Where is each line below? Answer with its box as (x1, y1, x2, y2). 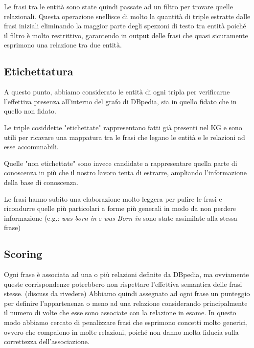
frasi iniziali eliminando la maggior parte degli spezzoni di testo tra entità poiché (4, 21, 246, 31)
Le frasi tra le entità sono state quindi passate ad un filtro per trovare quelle (4, 1, 233, 11)
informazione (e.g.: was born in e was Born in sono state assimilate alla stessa (4, 212, 237, 223)
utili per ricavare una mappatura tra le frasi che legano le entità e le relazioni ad (4, 132, 245, 142)
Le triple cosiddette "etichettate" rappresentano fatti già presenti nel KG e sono (4, 122, 242, 132)
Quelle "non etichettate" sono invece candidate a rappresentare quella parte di (4, 158, 237, 168)
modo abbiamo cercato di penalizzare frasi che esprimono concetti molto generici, (4, 317, 248, 327)
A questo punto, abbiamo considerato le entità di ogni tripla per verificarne (4, 87, 230, 97)
